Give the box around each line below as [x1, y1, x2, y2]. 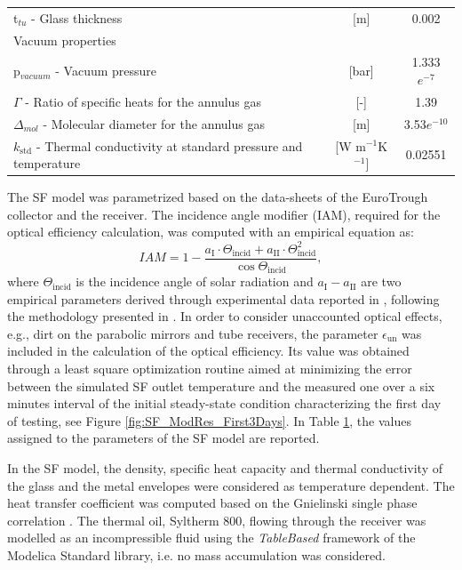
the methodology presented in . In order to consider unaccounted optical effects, [7, 307, 442, 325]
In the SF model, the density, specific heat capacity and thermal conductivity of [7, 458, 443, 477]
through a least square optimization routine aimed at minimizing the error [7, 359, 412, 378]
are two [361, 272, 402, 291]
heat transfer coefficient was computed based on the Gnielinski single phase [7, 494, 418, 512]
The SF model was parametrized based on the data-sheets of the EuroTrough [7, 188, 428, 206]
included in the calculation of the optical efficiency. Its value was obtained [7, 341, 410, 360]
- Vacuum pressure [55, 61, 157, 80]
